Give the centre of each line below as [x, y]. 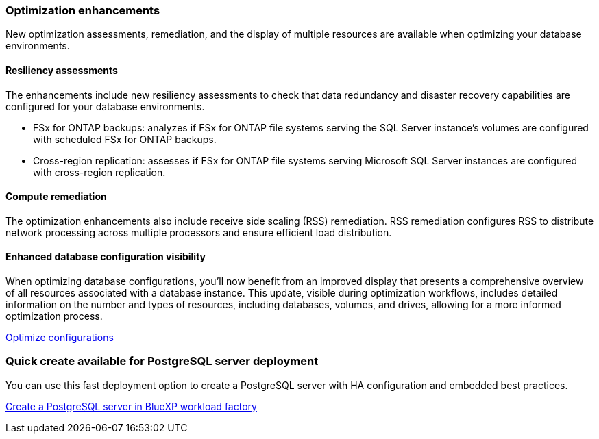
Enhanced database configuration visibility [106, 257]
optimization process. [54, 316]
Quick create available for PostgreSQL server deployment [162, 361]
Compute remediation [56, 197]
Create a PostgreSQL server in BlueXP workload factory [131, 406]
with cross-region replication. [99, 172]
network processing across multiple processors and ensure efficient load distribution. [199, 232]
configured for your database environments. [105, 106]
